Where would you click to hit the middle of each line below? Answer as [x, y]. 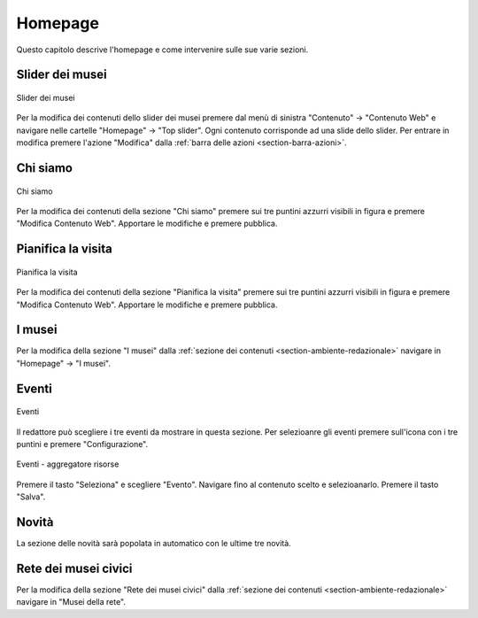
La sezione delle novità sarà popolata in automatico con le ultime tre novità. [154, 544]
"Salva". [31, 497]
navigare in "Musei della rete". [71, 602]
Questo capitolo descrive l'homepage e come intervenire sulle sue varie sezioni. [162, 50]
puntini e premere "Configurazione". [82, 444]
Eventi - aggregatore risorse [68, 464]
